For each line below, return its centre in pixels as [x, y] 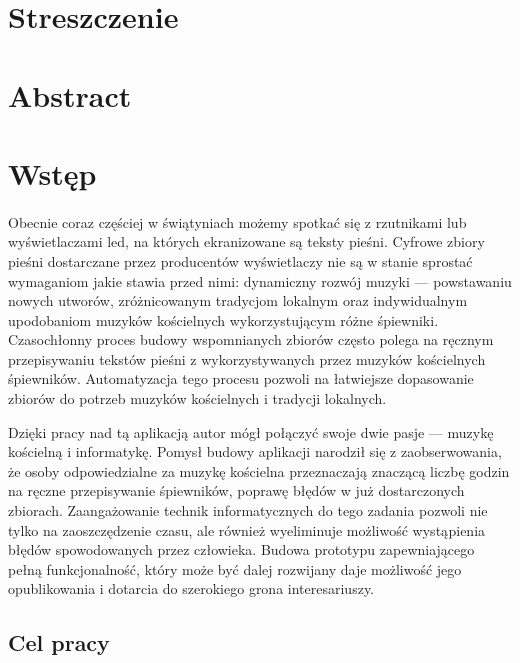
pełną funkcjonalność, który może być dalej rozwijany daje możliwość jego [235, 568]
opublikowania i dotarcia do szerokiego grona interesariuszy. [191, 588]
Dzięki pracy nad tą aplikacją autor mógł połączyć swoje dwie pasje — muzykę [251, 431]
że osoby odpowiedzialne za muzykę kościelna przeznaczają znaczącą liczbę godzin [259, 470]
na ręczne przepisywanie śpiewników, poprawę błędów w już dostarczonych [236, 490]
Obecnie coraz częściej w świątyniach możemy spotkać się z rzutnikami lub [237, 221]
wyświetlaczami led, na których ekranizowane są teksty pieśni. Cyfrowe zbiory [246, 241]
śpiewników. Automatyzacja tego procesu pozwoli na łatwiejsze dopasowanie [241, 378]
